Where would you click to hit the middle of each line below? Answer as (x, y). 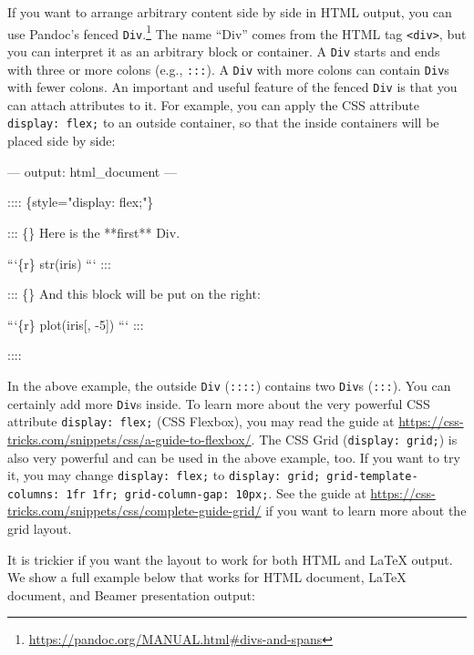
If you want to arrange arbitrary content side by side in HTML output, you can (230, 12)
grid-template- (372, 477)
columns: (34, 494)
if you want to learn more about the (366, 511)
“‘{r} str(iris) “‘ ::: (59, 263)
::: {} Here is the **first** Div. (94, 232)
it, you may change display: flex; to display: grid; (164, 475)
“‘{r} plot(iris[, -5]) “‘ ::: (76, 324)
